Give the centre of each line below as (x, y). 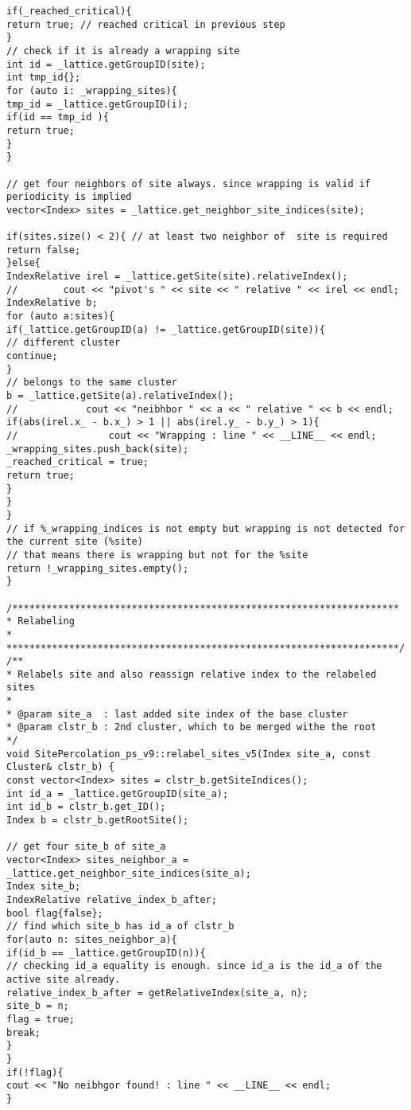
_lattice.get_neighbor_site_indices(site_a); (129, 873)
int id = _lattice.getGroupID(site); (106, 64)
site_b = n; (38, 1006)
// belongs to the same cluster (92, 383)
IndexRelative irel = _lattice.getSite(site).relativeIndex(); (177, 277)
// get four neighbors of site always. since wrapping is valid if (189, 184)
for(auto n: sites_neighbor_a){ (92, 939)
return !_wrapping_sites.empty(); (98, 568)
